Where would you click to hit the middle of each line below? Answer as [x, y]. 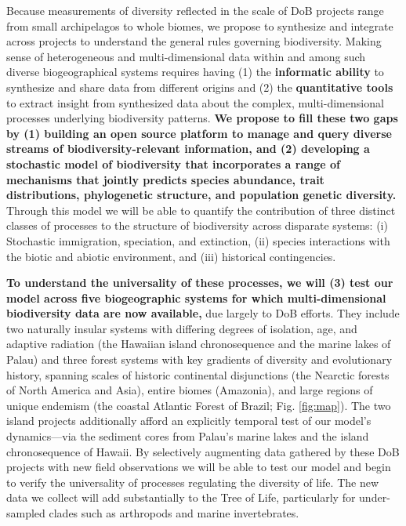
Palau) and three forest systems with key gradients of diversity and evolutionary [199, 359]
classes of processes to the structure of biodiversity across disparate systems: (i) [197, 225]
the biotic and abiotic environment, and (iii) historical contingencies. [171, 256]
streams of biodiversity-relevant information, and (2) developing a [188, 149]
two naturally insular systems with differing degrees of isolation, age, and [182, 328]
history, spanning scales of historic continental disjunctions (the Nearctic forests [198, 374]
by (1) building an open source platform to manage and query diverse [199, 133]
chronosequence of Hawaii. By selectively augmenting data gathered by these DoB [203, 451]
